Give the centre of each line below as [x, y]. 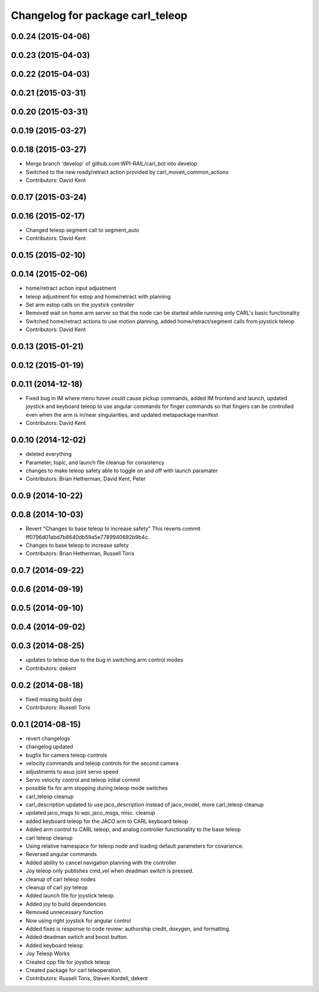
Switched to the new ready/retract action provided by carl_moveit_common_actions [127, 172]
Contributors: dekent [51, 668]
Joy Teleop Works [48, 954]
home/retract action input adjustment [71, 288]
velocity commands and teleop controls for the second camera [102, 763]
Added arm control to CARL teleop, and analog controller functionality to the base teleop [133, 829]
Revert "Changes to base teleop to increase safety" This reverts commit [113, 529]
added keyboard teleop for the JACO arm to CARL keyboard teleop [107, 821]
